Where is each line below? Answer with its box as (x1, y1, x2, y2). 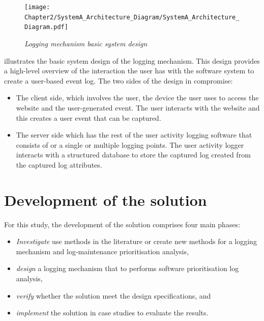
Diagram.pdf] (24, 23, 68, 31)
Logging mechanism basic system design (24, 38, 148, 48)
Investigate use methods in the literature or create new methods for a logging (16, 236, 257, 247)
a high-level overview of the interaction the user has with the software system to (4, 65, 254, 76)
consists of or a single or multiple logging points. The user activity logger (16, 139, 244, 150)
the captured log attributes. (16, 159, 102, 170)
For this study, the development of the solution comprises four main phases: (4, 219, 241, 229)
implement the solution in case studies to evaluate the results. (16, 307, 209, 318)
